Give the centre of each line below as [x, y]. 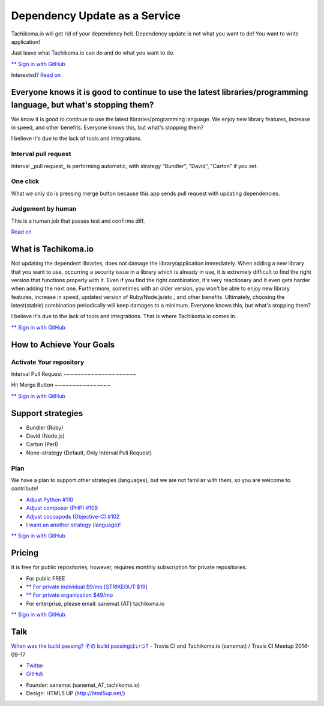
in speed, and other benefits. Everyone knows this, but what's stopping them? [107, 127]
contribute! [25, 489]
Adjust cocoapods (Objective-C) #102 [73, 516]
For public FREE [46, 578]
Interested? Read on [36, 75]
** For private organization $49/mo [70, 595]
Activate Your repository [47, 362]
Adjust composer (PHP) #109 [62, 508]
